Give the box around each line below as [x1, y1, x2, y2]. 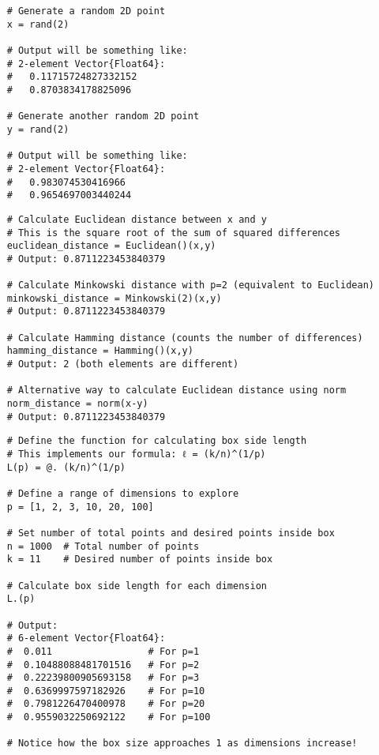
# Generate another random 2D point [6, 111, 200, 122]
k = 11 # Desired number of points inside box [6, 554, 273, 565]
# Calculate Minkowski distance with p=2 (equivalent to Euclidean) [6, 280, 374, 291]
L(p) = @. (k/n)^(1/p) [6, 461, 126, 473]
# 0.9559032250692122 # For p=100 [6, 712, 211, 723]
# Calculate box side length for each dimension [6, 580, 267, 592]
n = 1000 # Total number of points [6, 540, 200, 552]
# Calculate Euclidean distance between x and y [6, 213, 267, 225]
